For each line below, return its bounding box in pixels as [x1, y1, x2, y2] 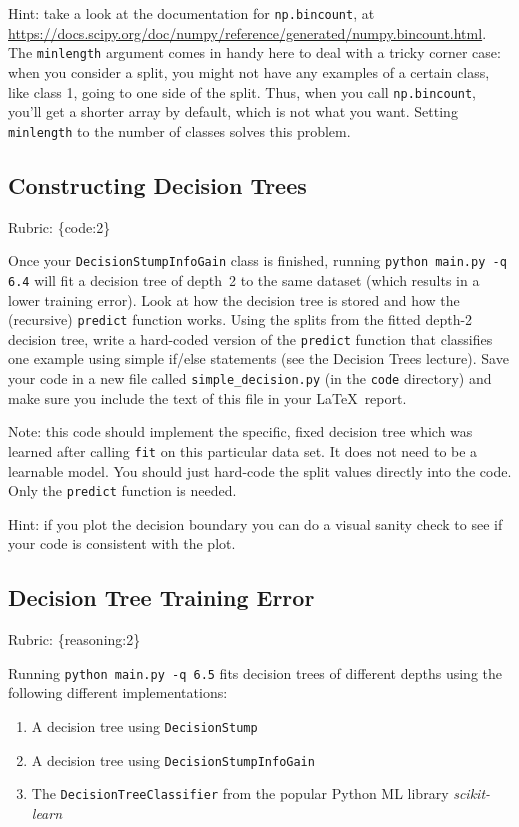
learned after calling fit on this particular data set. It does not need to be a [8, 440, 478, 461]
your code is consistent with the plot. [8, 533, 236, 554]
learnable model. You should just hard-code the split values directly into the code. [8, 460, 512, 481]
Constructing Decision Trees [8, 169, 307, 200]
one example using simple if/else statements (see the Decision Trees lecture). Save [8, 348, 509, 369]
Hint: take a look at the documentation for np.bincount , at [8, 3, 375, 23]
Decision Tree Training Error [8, 582, 315, 613]
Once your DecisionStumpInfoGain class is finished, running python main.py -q [8, 250, 507, 271]
